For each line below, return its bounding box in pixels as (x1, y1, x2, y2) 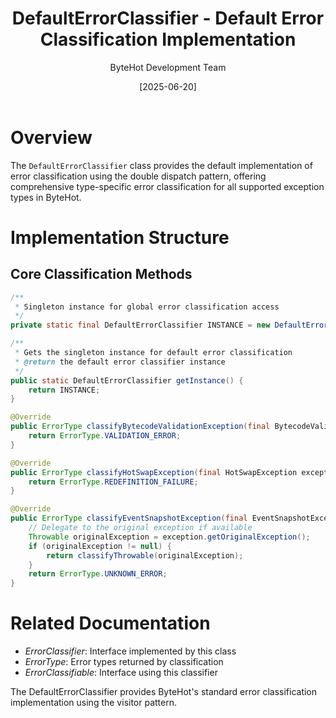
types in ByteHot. (10, 191, 82, 203)
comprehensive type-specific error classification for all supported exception (10, 180, 325, 192)
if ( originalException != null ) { (28, 541, 172, 551)
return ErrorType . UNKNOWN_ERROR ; (28, 569, 168, 579)
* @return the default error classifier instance (14, 357, 226, 367)
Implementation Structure (10, 226, 230, 249)
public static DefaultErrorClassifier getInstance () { (10, 375, 244, 386)
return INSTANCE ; (28, 385, 101, 395)
